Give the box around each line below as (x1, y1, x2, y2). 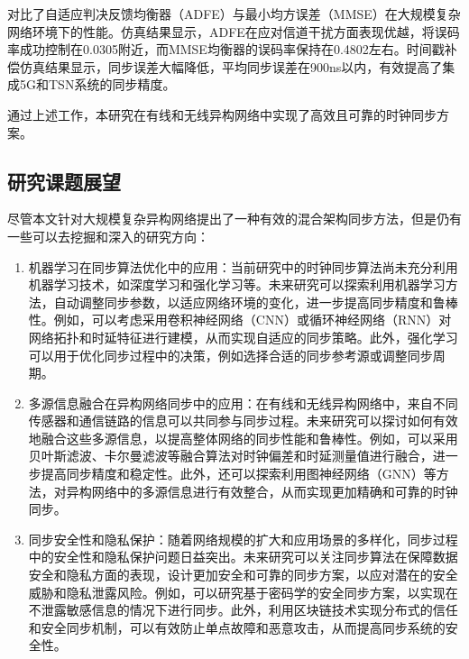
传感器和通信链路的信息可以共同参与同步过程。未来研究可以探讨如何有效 (28, 411, 458, 430)
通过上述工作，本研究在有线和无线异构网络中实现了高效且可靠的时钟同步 (7, 105, 437, 124)
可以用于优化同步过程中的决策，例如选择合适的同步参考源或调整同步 (28, 345, 433, 364)
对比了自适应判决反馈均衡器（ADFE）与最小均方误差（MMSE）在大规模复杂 (7, 5, 461, 23)
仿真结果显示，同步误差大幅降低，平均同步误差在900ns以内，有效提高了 (19, 57, 443, 76)
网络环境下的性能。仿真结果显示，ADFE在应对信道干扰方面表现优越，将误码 (7, 22, 460, 41)
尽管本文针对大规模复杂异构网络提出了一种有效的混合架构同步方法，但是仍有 (7, 209, 462, 228)
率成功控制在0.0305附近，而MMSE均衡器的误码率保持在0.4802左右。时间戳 (7, 40, 445, 59)
